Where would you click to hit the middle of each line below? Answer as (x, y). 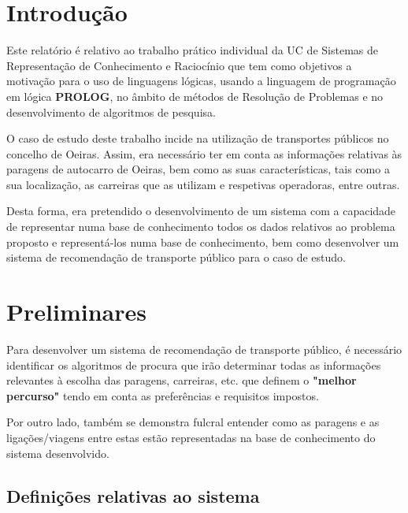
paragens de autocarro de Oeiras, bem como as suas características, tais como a (198, 169)
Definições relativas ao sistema (133, 495)
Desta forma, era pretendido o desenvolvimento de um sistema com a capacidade (201, 211)
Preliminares (76, 312)
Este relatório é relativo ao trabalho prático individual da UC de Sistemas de (192, 50)
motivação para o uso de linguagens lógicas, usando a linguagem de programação (201, 81)
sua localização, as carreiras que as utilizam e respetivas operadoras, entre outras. (203, 184)
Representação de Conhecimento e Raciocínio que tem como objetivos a (179, 65)
